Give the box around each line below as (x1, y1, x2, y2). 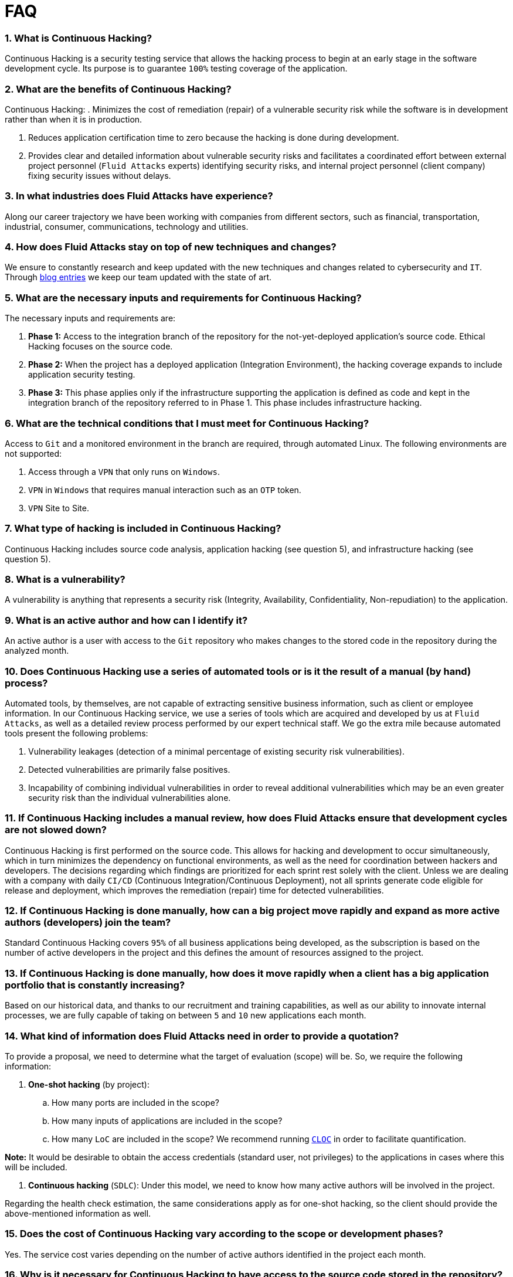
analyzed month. (5, 646, 69, 656)
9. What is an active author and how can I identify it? (5, 614, 248, 626)
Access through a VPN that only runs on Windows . (28, 466, 220, 477)
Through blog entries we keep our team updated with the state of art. (5, 272, 272, 283)
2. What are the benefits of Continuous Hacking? (5, 83, 232, 95)
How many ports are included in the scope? (52, 1097, 219, 1108)
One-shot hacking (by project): (28, 1079, 150, 1089)
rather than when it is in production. (5, 114, 142, 124)
